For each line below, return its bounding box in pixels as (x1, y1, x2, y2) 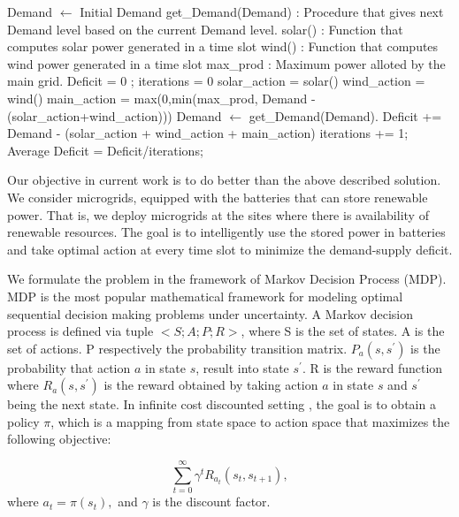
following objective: (7, 430, 111, 448)
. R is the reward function (302, 358, 443, 376)
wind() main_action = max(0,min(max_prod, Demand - (7, 88, 316, 107)
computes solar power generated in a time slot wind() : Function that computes (7, 37, 439, 56)
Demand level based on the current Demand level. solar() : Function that (7, 19, 403, 38)
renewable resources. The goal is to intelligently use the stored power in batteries (7, 223, 446, 241)
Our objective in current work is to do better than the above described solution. (7, 171, 441, 189)
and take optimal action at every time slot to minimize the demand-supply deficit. (7, 239, 453, 258)
